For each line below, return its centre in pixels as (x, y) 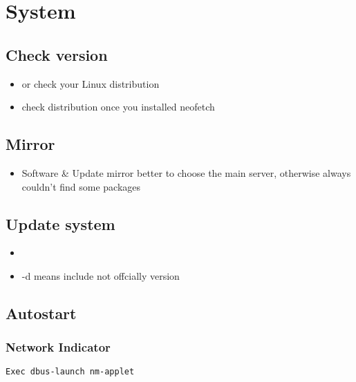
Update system (60, 223)
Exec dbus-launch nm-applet (70, 371)
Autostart (41, 313)
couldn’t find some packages (81, 186)
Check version (57, 54)
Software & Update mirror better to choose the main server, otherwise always (186, 172)
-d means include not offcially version (101, 275)
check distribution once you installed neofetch (118, 107)
